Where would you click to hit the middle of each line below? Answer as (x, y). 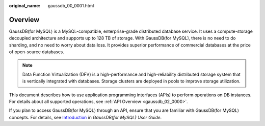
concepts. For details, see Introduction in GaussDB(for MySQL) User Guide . (85, 117)
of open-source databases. (37, 52)
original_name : (25, 6)
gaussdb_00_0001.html (71, 6)
